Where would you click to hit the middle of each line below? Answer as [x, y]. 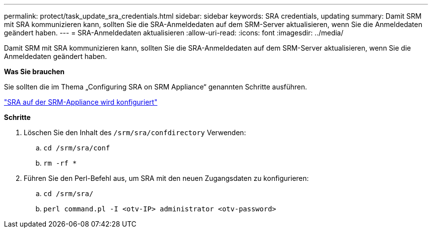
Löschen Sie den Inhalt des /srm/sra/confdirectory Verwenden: [135, 132]
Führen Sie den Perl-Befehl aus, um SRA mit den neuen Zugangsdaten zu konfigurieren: [166, 178]
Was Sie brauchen [34, 72]
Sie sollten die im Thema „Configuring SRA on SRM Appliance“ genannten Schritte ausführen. [156, 87]
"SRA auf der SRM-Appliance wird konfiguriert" [81, 102]
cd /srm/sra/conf [77, 148]
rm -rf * [60, 163]
